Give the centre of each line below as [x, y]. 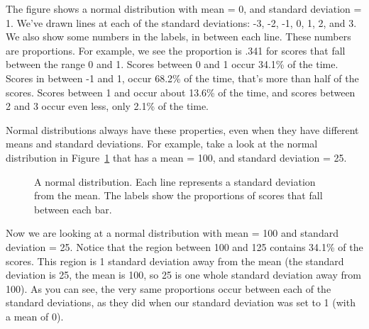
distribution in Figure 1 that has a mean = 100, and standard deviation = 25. [176, 157]
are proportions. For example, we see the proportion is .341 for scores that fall [176, 50]
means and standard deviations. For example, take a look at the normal [162, 144]
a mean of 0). [35, 316]
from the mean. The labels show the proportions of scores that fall [178, 195]
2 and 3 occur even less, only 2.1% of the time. [107, 106]
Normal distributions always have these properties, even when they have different [182, 129]
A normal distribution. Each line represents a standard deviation [175, 181]
